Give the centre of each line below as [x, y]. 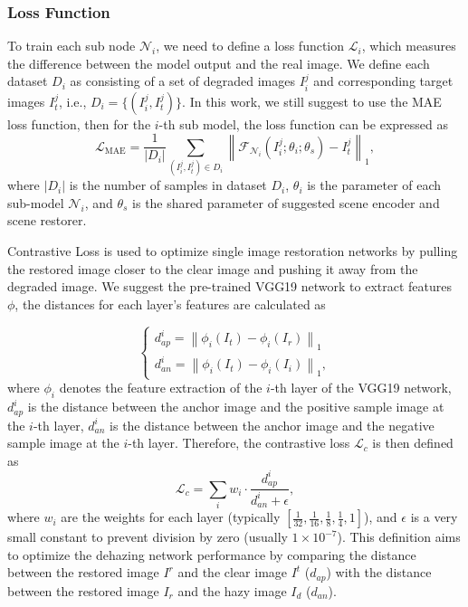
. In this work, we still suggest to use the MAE [312, 101]
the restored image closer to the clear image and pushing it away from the [213, 268]
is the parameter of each [374, 185]
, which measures [409, 46]
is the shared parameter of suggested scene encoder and [286, 202]
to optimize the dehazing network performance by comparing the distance [212, 554]
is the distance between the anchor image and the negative [272, 425]
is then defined [413, 443]
